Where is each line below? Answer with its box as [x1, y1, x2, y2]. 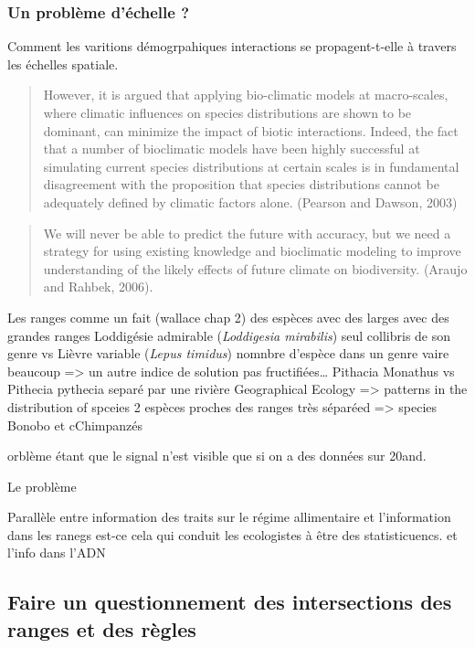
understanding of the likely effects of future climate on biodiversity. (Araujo [43, 259, 468, 278]
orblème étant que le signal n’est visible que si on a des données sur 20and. [7, 446, 427, 465]
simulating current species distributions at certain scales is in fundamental [43, 156, 459, 175]
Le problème [7, 476, 77, 495]
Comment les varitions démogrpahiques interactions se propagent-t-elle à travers [7, 37, 457, 56]
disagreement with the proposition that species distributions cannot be [43, 175, 439, 194]
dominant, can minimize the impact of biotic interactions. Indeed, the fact [43, 121, 459, 140]
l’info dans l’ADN [7, 543, 106, 562]
